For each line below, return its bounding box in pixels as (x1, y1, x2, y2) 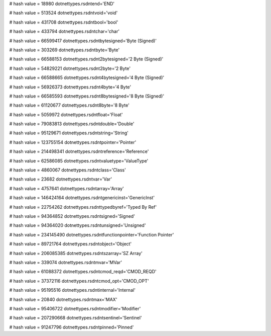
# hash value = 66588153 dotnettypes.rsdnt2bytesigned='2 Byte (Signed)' (9, 56, 164, 62)
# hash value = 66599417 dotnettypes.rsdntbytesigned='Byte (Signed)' (9, 38, 157, 44)
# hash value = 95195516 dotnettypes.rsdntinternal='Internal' (9, 287, 135, 293)
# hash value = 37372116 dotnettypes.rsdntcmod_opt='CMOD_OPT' (9, 278, 149, 284)
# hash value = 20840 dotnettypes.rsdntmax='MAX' (9, 296, 117, 302)
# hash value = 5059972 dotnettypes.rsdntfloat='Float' (9, 111, 123, 118)
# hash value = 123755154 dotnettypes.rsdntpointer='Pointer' (9, 139, 137, 145)
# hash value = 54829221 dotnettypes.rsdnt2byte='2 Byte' (9, 65, 130, 71)
